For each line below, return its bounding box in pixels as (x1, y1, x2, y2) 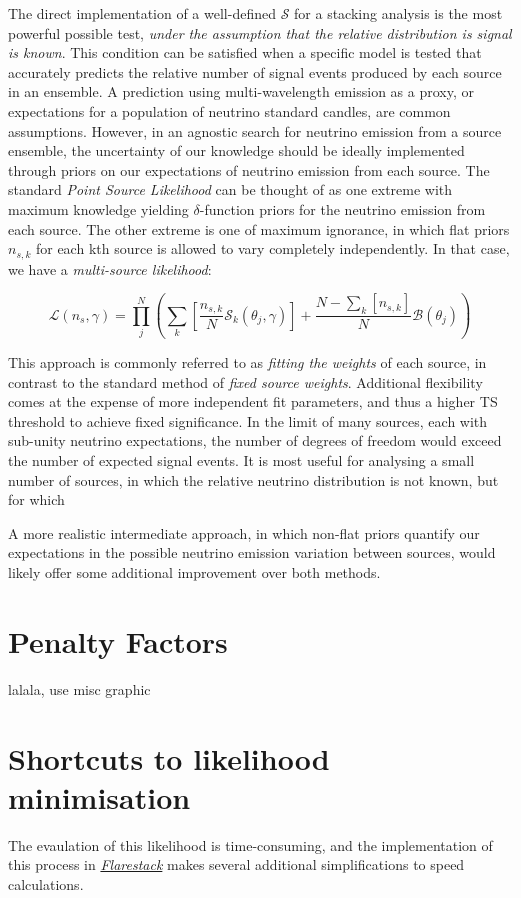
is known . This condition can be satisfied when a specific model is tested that (8, 42, 482, 63)
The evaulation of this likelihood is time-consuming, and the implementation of (8, 834, 493, 855)
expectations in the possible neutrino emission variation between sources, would (8, 542, 496, 563)
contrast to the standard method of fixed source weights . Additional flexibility (8, 371, 483, 392)
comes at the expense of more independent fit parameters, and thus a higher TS (8, 391, 498, 412)
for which (8, 489, 65, 510)
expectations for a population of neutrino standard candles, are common (8, 100, 451, 121)
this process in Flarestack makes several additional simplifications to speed (8, 854, 465, 875)
